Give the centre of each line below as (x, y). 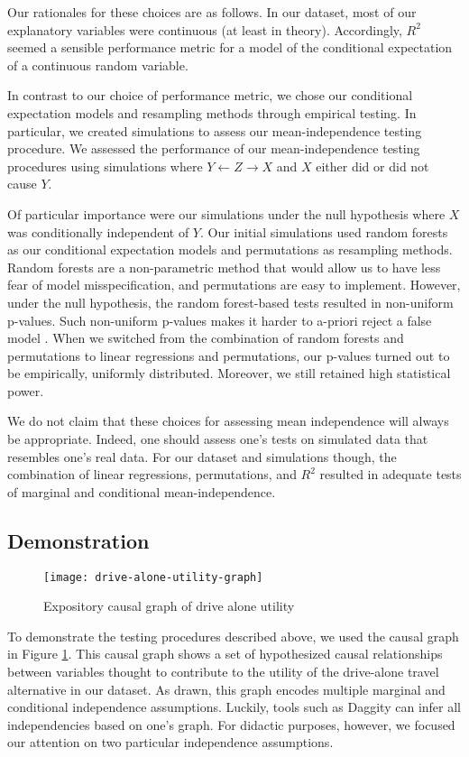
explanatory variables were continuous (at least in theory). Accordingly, (205, 29)
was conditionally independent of (98, 231)
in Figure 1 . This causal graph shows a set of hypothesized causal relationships (225, 654)
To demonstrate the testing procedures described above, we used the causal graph (233, 636)
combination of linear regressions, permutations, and (152, 474)
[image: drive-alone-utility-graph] (153, 577)
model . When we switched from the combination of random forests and (206, 338)
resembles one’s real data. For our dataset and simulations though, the (202, 456)
